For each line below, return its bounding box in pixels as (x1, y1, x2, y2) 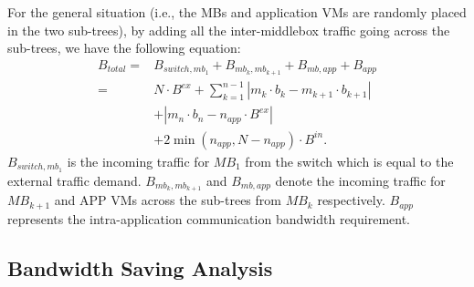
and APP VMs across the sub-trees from (54, 190, 281, 210)
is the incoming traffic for (67, 151, 210, 170)
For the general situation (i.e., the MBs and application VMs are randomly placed (7, 3, 467, 21)
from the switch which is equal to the (245, 151, 454, 170)
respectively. (317, 190, 385, 210)
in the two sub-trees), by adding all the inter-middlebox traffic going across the (7, 20, 450, 39)
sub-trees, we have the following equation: (7, 38, 241, 57)
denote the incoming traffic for (275, 170, 446, 190)
